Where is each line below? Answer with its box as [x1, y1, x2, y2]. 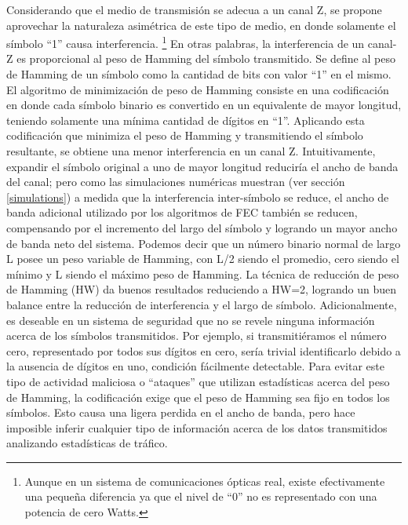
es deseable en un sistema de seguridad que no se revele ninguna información [6, 312, 375, 328]
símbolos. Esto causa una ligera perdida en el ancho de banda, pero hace [6, 404, 355, 421]
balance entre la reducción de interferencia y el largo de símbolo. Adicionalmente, [6, 296, 397, 312]
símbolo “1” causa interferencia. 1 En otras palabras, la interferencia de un [6, 33, 365, 51]
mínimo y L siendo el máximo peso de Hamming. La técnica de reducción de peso [6, 265, 399, 282]
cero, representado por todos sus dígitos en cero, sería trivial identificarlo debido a [6, 342, 401, 359]
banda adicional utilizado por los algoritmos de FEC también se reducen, [6, 204, 358, 221]
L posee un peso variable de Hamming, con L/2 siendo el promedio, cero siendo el [6, 250, 399, 267]
